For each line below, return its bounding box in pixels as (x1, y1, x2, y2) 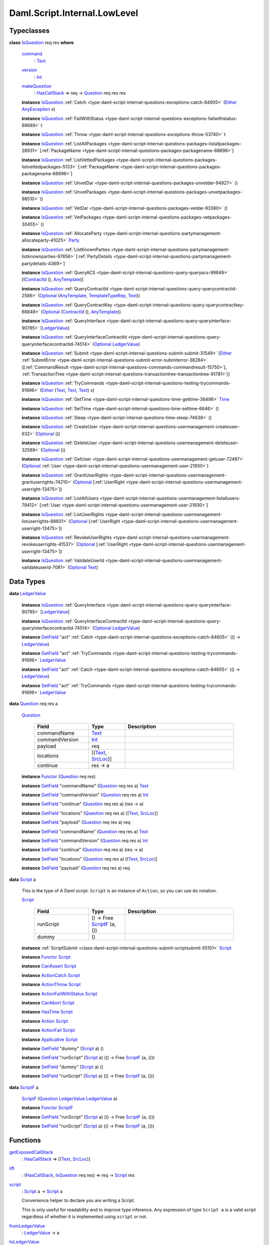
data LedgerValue (9, 591, 46, 597)
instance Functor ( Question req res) (21, 773, 96, 779)
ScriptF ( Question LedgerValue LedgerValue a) (21, 1096, 118, 1102)
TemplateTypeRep (89, 293, 126, 299)
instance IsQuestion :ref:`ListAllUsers (21, 495, 99, 501)
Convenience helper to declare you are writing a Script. (21, 1198, 135, 1204)
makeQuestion (21, 83, 52, 89)
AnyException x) (21, 106, 56, 112)
